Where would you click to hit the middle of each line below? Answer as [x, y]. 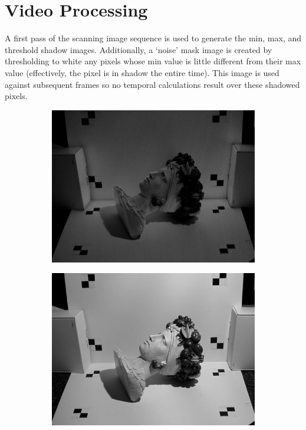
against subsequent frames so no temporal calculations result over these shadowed [152, 84]
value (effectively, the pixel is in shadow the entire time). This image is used [142, 72]
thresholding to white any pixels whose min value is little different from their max [153, 61]
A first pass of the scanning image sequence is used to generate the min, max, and [153, 38]
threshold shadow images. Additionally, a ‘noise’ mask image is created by [139, 49]
